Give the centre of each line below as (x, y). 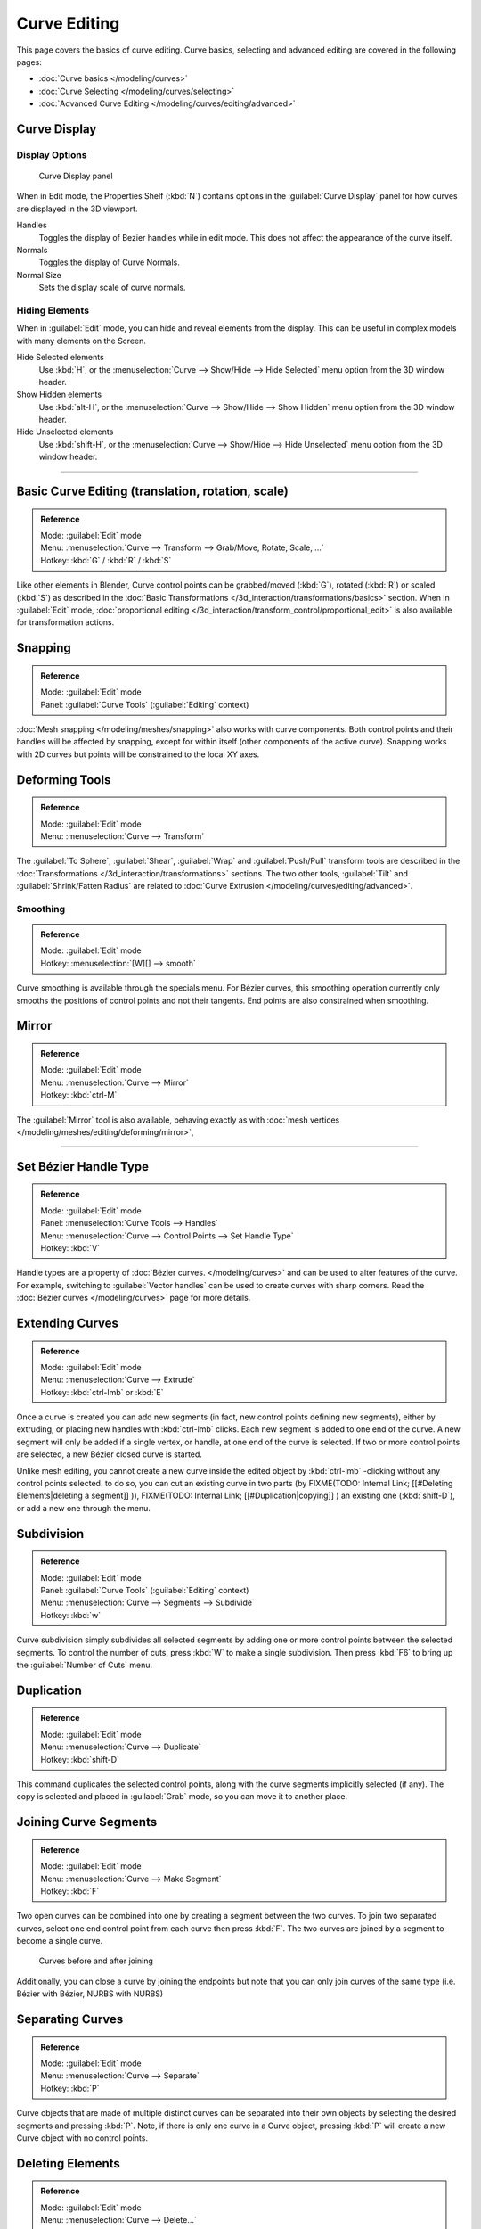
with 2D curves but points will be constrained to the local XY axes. (138, 754)
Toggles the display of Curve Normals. (109, 262)
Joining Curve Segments (87, 1822)
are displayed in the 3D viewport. (77, 209)
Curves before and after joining (96, 1961)
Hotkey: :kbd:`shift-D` (80, 1759)
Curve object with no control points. (82, 2138)
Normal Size (39, 275)
